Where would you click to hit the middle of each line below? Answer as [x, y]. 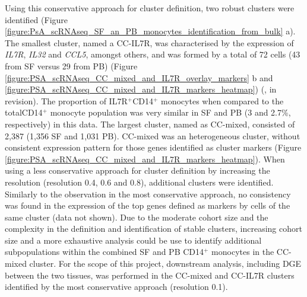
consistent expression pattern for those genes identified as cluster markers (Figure [153, 147]
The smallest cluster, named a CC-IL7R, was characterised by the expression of [149, 42]
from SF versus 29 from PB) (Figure [71, 66]
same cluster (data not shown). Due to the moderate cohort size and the [137, 217]
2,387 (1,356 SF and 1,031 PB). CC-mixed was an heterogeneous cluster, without [153, 135]
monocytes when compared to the [222, 100]
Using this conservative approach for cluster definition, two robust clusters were [150, 8]
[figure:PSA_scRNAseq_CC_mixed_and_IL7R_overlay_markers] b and [139, 77]
